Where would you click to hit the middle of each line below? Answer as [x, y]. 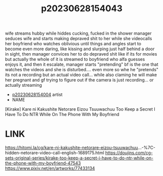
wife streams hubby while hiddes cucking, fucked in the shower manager [78, 33]
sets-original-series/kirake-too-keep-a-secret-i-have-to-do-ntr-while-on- [79, 158]
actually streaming [24, 85]
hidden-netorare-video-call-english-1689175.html [55, 153]
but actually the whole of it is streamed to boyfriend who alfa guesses [75, 59]
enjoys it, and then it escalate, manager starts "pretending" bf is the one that [82, 64]
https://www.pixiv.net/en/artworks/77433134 [50, 168]
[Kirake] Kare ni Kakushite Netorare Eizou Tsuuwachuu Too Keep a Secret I [80, 109]
